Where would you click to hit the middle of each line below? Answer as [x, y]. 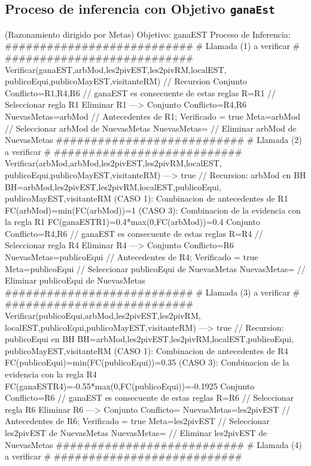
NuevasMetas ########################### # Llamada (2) [153, 140]
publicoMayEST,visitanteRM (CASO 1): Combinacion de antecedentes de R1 [147, 198]
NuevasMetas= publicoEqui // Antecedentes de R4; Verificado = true [132, 257]
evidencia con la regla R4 [51, 374]
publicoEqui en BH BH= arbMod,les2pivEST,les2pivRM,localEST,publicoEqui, [150, 339]
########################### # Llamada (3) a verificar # [153, 292]
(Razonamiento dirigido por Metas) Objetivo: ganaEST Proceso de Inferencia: [148, 34]
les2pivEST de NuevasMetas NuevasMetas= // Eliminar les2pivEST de [136, 432]
